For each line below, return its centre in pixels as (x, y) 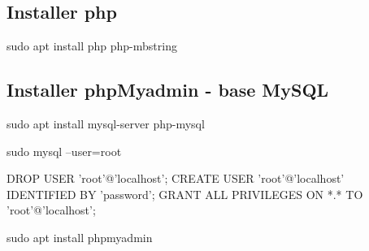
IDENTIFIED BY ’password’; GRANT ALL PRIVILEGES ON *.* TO (185, 194)
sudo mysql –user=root (64, 151)
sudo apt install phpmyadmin (80, 237)
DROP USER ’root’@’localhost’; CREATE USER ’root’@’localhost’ (176, 178)
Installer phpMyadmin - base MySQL (168, 90)
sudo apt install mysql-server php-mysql (106, 123)
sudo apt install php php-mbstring (92, 46)
